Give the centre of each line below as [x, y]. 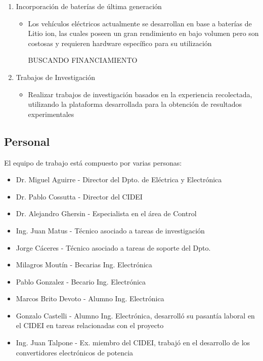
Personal [27, 141]
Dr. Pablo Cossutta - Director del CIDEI [79, 196]
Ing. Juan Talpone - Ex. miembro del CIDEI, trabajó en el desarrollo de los [133, 343]
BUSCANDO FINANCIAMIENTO [83, 60]
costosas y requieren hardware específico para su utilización [120, 43]
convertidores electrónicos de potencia [75, 352]
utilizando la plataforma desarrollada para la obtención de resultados [135, 104]
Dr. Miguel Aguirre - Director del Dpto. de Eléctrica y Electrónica [119, 179]
